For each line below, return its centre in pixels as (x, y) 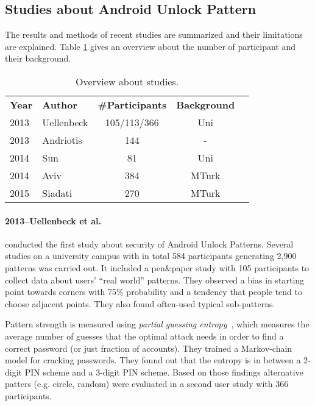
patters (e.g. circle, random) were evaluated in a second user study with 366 (147, 384)
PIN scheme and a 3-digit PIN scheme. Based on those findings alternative (164, 372)
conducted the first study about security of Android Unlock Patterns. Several (149, 244)
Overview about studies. (127, 81)
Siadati (57, 193)
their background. (38, 58)
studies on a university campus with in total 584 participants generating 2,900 (151, 256)
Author (60, 104)
